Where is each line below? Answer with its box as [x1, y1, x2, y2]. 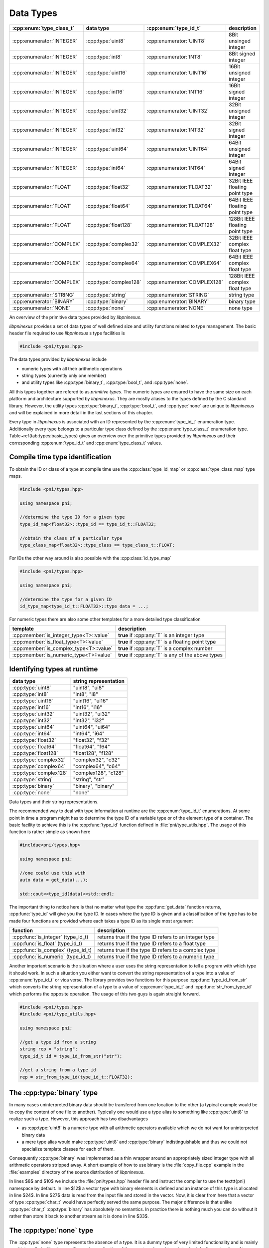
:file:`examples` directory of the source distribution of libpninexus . [9, 1169, 144, 1175]
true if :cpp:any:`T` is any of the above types [118, 651, 223, 658]
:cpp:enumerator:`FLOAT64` [146, 202, 213, 209]
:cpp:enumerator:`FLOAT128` [146, 221, 214, 228]
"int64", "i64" [73, 730, 105, 737]
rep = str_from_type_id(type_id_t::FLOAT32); [19, 1074, 133, 1080]
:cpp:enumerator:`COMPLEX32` [146, 240, 221, 247]
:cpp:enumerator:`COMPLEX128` [146, 279, 224, 286]
